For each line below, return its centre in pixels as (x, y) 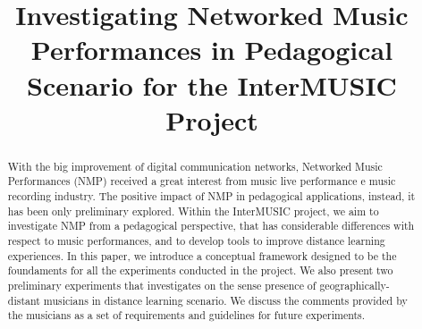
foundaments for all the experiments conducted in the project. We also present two (200, 270)
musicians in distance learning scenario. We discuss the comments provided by (225, 300)
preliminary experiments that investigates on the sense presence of (162, 285)
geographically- (354, 285)
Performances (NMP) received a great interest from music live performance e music (202, 181)
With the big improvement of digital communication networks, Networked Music (195, 166)
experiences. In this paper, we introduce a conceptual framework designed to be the (202, 255)
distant (24, 300)
